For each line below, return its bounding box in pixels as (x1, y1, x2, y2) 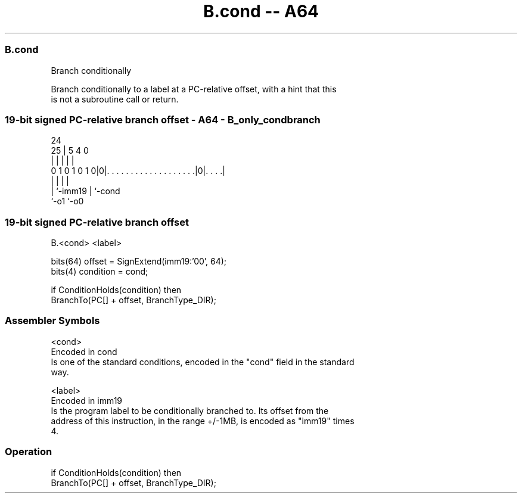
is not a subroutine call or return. (51, 94, 179, 104)
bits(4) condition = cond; (51, 266, 148, 276)
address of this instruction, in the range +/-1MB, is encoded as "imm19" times (51, 415, 355, 426)
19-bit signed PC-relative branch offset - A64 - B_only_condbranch (5, 113, 321, 126)
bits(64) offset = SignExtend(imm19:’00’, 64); (51, 256, 227, 266)
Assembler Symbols (5, 315, 100, 327)
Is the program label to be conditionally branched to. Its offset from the (51, 405, 329, 416)
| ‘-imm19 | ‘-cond (51, 186, 120, 197)
